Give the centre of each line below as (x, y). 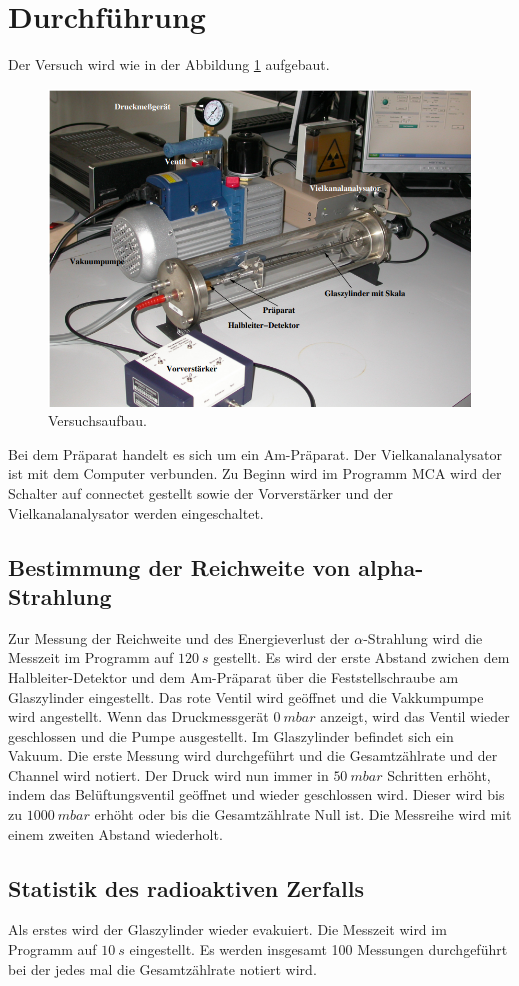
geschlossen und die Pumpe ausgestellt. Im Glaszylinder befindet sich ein (231, 735)
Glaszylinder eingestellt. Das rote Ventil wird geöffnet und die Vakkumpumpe (246, 696)
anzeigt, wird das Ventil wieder (415, 716)
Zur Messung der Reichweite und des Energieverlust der (179, 637)
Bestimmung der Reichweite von (179, 566)
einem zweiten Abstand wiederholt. (115, 833)
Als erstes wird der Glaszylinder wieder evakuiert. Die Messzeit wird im (227, 929)
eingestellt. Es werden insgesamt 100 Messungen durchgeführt (318, 949)
